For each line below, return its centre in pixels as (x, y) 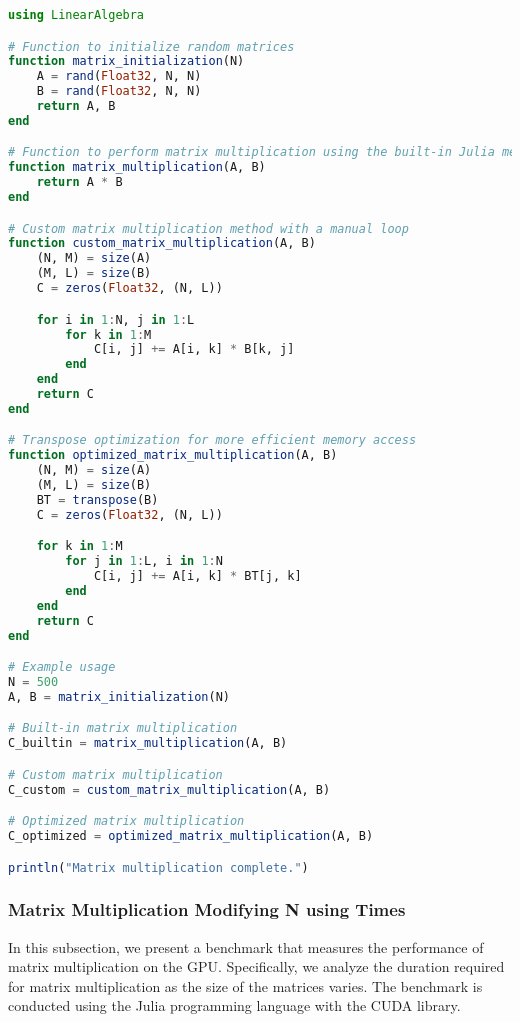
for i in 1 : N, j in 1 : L (115, 319)
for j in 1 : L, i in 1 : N (144, 561)
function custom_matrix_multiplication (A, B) (162, 243)
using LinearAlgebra (76, 15)
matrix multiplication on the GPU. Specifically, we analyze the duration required (256, 966)
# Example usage (62, 667)
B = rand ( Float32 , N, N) (119, 91)
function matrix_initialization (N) (126, 61)
